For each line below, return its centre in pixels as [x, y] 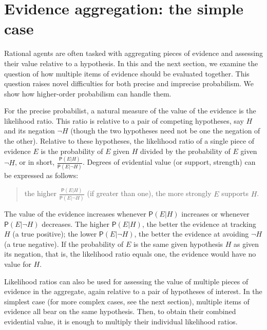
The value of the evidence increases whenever [75, 214]
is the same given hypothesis [178, 244]
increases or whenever [215, 214]
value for [18, 264]
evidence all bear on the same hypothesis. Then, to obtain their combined [120, 311]
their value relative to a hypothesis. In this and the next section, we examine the [131, 63]
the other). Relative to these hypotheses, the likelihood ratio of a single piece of [129, 141]
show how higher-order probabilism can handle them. [88, 93]
